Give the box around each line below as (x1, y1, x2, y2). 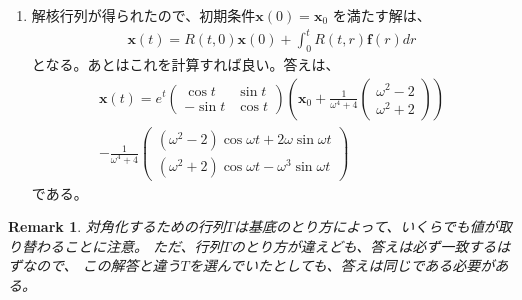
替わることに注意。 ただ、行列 (21, 235, 223, 256)
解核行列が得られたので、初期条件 (31, 5, 256, 25)
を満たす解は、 (332, 5, 431, 25)
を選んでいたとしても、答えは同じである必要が (188, 255, 495, 276)
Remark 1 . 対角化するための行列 (8, 216, 226, 237)
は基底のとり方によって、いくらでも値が (234, 216, 498, 237)
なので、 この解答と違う (21, 255, 181, 276)
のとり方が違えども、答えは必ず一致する (230, 235, 497, 256)
